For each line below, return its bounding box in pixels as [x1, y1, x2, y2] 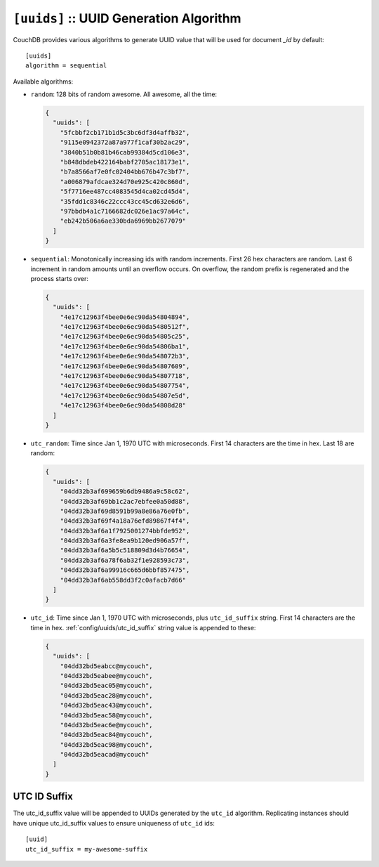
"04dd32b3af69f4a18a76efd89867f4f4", [60, 517, 190, 525]
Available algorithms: [13, 77, 74, 86]
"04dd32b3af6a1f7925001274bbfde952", [60, 527, 190, 535]
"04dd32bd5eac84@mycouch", [60, 731, 154, 739]
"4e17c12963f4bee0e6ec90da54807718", [60, 372, 190, 380]
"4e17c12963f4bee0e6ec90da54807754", [60, 382, 190, 390]
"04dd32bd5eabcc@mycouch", [60, 662, 154, 670]
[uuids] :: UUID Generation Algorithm [13, 11, 241, 26]
